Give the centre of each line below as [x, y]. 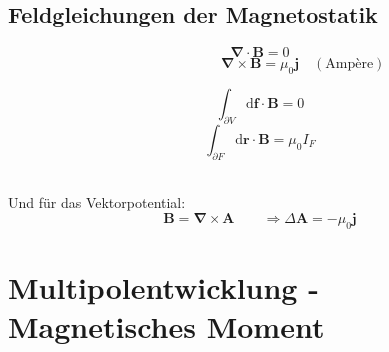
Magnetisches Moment [166, 325]
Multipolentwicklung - [163, 286]
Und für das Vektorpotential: [97, 202]
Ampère [349, 64]
